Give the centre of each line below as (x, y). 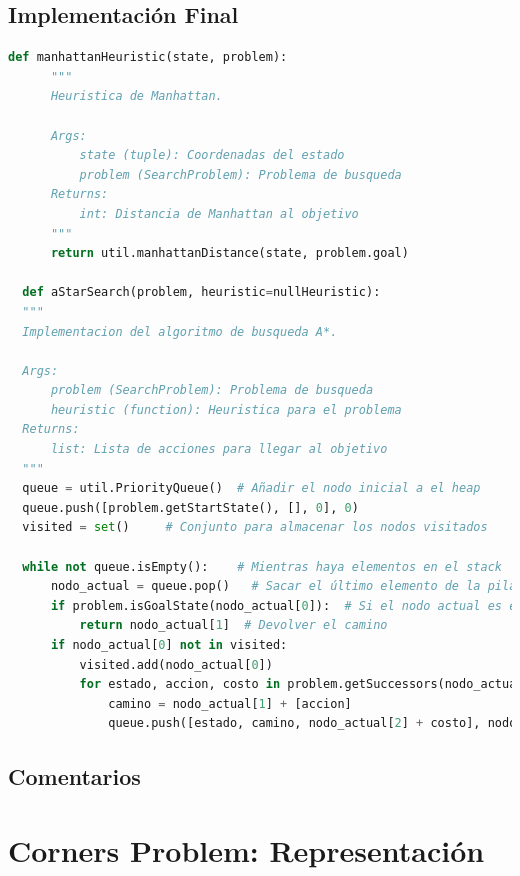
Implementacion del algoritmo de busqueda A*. (180, 331)
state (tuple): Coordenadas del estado (212, 155)
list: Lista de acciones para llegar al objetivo (219, 449)
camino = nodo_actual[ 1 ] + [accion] (230, 703)
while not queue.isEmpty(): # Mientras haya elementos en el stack (262, 566)
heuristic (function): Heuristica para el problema (226, 409)
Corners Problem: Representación (246, 849)
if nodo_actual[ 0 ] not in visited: (169, 645)
